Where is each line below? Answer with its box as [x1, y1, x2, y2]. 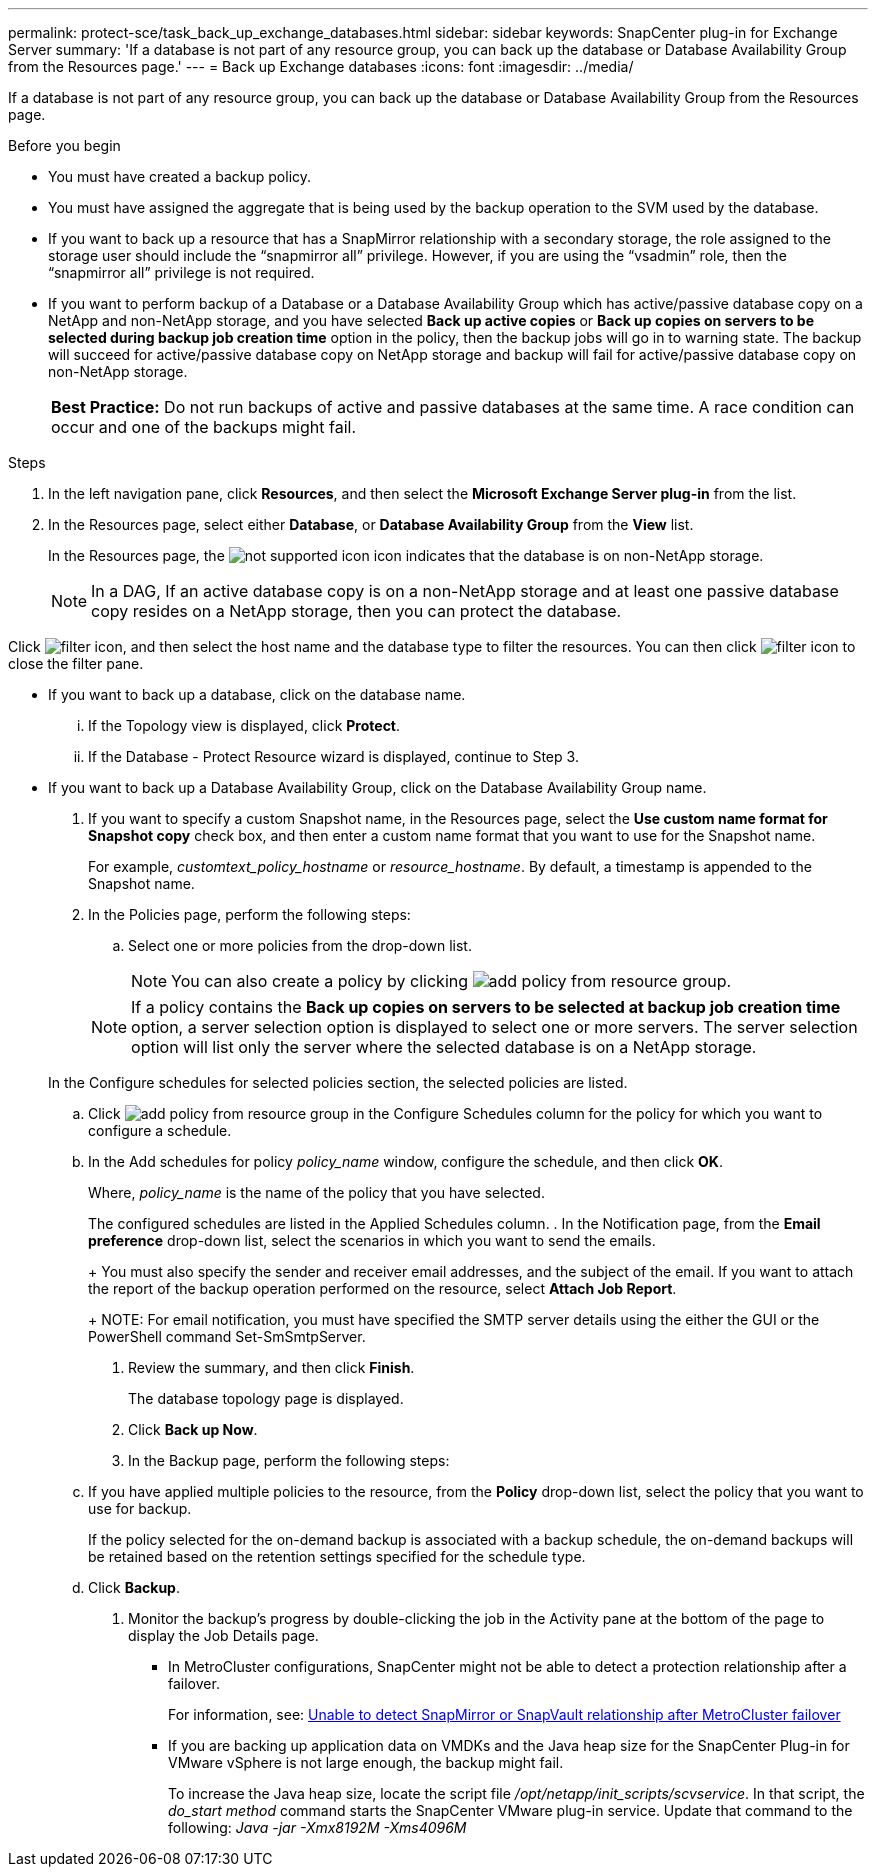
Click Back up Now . [128, 1421, 258, 1438]
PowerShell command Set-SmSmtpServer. [88, 1328, 366, 1345]
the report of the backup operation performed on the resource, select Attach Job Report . [88, 1280, 677, 1297]
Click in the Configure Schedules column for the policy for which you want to [88, 1105, 823, 1122]
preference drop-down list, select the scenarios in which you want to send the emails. [88, 1232, 656, 1249]
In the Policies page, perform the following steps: [88, 906, 411, 923]
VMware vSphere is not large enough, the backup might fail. [168, 1754, 564, 1771]
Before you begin [8, 137, 121, 154]
